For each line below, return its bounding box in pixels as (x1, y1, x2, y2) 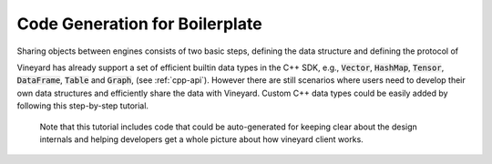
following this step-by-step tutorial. (16, 100, 149, 111)
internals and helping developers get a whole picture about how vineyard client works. (39, 133, 364, 145)
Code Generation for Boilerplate (16, 14, 263, 34)
